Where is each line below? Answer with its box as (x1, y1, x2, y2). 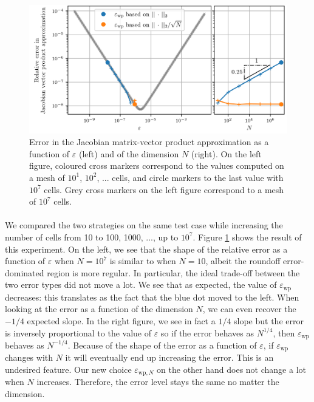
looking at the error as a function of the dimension (5, 302, 193, 315)
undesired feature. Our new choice (5, 363, 132, 376)
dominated (5, 266, 44, 279)
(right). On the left (191, 147, 262, 160)
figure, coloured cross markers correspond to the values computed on (29, 159, 284, 172)
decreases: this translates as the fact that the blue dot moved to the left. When (5, 290, 299, 303)
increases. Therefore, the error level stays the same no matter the (36, 375, 279, 388)
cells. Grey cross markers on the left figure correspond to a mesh (44, 183, 284, 196)
